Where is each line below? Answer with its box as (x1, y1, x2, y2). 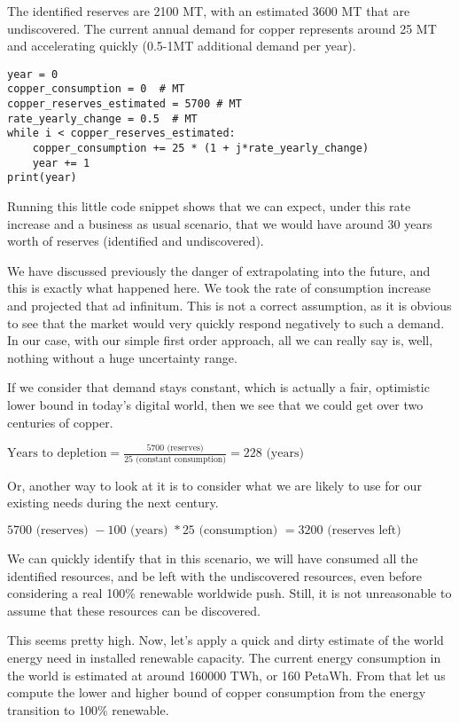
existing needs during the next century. (7, 493, 219, 512)
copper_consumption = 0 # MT (7, 83, 185, 96)
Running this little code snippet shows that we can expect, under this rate (7, 197, 411, 216)
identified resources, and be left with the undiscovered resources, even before (7, 566, 423, 585)
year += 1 (32, 156, 90, 169)
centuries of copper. (7, 413, 113, 431)
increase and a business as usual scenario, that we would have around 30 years (7, 214, 432, 232)
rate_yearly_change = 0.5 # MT (7, 112, 198, 125)
